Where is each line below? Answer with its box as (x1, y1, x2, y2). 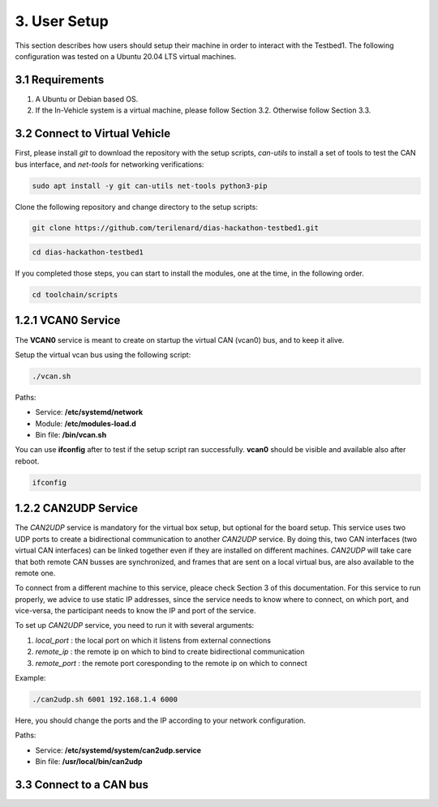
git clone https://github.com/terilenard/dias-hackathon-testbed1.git (32, 224, 320, 233)
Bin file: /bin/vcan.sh (35, 430, 107, 440)
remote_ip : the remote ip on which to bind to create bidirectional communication (35, 647, 305, 656)
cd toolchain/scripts (32, 290, 118, 300)
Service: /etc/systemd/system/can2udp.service (35, 745, 202, 755)
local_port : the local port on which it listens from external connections (35, 635, 272, 645)
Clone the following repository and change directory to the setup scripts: (15, 202, 259, 211)
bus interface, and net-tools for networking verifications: (15, 159, 204, 169)
